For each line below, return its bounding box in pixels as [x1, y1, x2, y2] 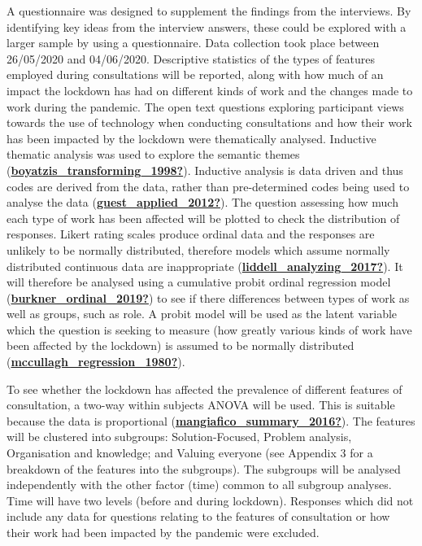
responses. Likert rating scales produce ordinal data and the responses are [7, 225, 375, 242]
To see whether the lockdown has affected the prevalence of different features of [7, 380, 402, 397]
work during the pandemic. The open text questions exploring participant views [7, 98, 404, 115]
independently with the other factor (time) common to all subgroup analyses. [7, 476, 392, 493]
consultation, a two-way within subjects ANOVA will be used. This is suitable [7, 396, 395, 413]
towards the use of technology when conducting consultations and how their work [7, 114, 412, 131]
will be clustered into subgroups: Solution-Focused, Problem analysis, [7, 428, 352, 445]
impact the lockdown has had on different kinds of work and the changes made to [7, 81, 413, 98]
